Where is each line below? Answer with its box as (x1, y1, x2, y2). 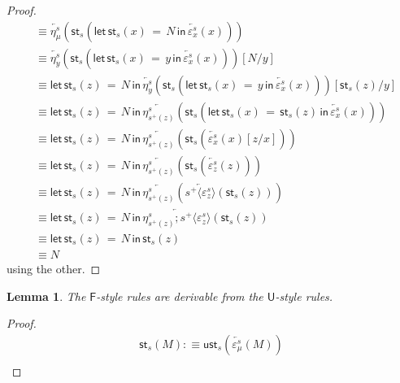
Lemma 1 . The (7, 287, 86, 304)
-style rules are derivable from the (96, 287, 263, 304)
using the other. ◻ (7, 260, 101, 277)
